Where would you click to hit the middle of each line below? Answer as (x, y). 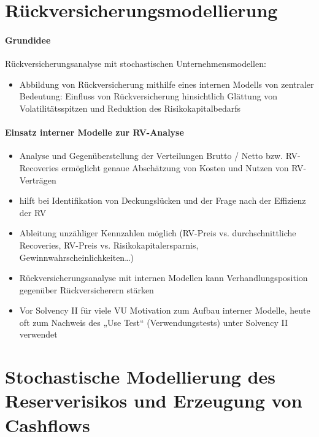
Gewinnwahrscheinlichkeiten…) (76, 257)
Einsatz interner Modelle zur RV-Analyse (94, 132)
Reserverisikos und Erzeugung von (154, 400)
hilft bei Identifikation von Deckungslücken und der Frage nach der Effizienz (163, 200)
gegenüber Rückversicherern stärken (86, 289)
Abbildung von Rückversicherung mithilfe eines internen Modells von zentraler (167, 84)
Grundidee (28, 40)
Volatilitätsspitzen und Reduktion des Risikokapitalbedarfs (130, 108)
